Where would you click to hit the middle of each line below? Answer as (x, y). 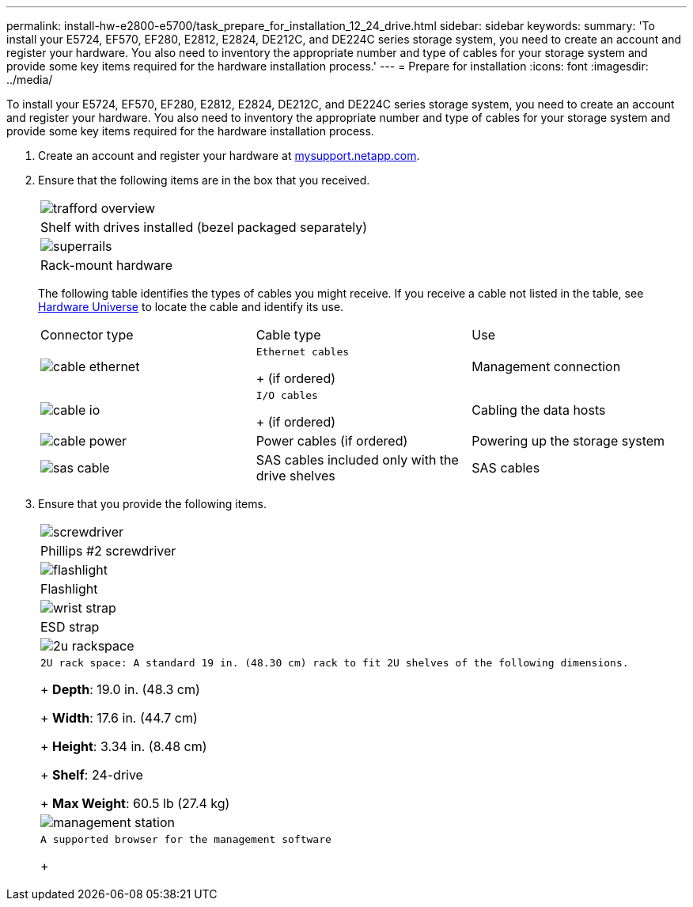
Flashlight (69, 589)
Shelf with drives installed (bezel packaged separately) (204, 227)
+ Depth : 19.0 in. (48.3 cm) (120, 689)
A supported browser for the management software (186, 839)
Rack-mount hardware (107, 265)
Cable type (288, 335)
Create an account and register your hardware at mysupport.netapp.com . (229, 156)
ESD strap (70, 627)
